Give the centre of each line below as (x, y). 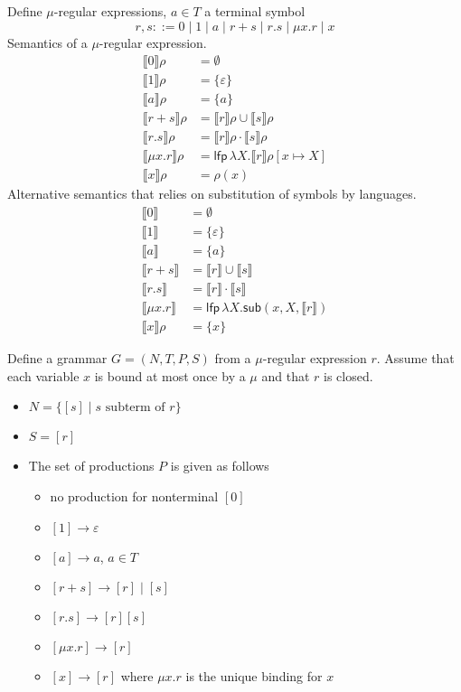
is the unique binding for (254, 676)
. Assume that (415, 358)
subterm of (135, 408)
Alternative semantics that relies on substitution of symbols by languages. (212, 194)
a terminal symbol (255, 11)
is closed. (348, 375)
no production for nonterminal (134, 496)
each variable (43, 375)
